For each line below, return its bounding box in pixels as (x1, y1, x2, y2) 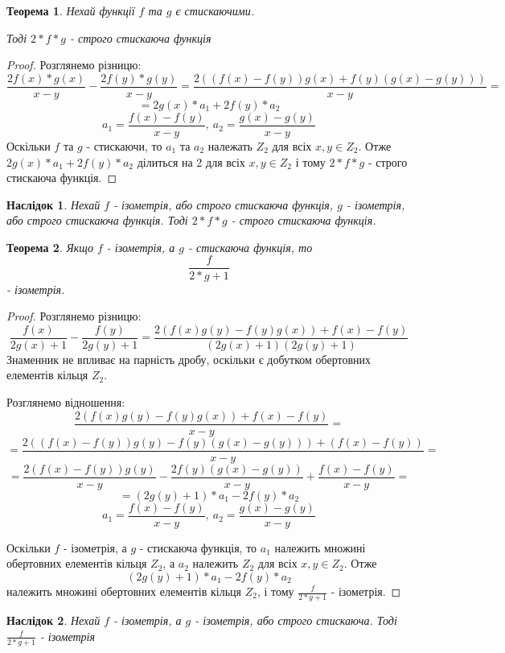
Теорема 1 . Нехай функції (6, 2, 135, 19)
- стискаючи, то (86, 137, 162, 154)
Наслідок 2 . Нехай (6, 612, 101, 629)
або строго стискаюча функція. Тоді (6, 212, 188, 229)
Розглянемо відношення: (6, 393, 125, 410)
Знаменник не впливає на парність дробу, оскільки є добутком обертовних (6, 350, 372, 367)
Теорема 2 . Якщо (6, 238, 93, 255)
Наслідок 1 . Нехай (6, 196, 101, 213)
